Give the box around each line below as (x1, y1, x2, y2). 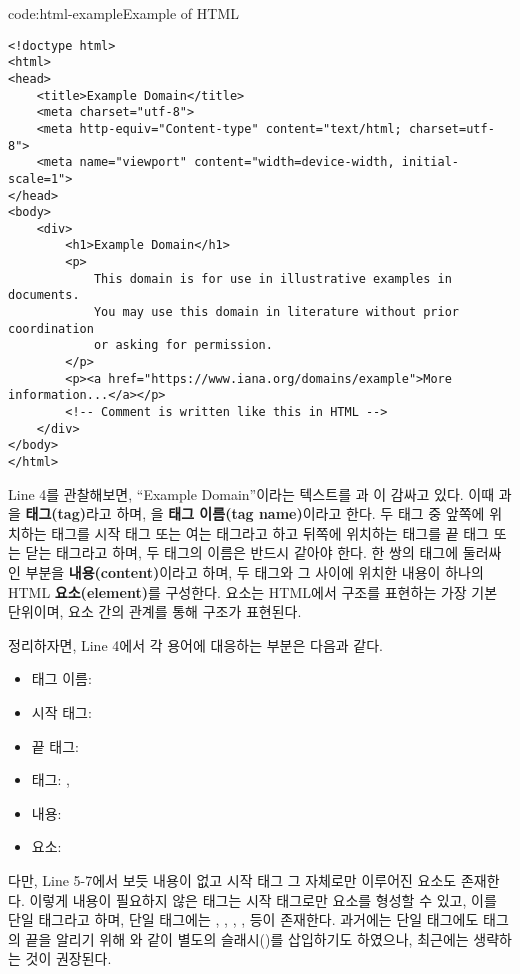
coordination (8, 321, 94, 336)
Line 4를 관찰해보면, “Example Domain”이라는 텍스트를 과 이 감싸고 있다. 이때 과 (8, 483, 512, 504)
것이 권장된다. (25, 948, 112, 969)
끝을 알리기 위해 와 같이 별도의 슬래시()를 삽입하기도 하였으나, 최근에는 (25, 928, 469, 949)
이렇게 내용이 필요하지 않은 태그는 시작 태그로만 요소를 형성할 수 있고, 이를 (29, 889, 497, 910)
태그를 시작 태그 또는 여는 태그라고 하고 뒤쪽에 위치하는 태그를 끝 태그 (51, 522, 489, 543)
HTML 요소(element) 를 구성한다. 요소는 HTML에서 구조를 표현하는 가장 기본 (8, 581, 498, 602)
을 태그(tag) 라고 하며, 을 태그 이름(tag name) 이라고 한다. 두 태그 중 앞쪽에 (8, 503, 485, 524)
